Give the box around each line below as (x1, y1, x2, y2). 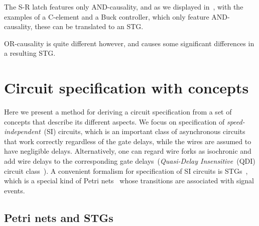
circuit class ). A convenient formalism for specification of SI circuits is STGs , (4, 165, 248, 176)
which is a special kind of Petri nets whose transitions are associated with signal (4, 175, 254, 186)
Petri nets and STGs (4, 209, 113, 225)
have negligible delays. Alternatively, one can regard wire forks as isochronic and (4, 146, 251, 156)
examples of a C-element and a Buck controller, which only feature (4, 11, 209, 22)
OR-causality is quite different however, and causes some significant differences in (4, 38, 254, 48)
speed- (226, 116, 245, 127)
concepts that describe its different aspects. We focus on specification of (4, 116, 225, 127)
